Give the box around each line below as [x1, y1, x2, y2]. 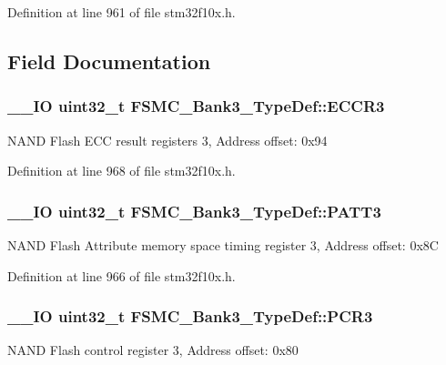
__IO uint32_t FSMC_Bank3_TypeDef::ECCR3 [7, 95, 385, 117]
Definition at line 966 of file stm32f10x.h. [7, 266, 236, 285]
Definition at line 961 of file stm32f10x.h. [7, 3, 236, 21]
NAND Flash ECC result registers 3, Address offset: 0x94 [7, 130, 328, 149]
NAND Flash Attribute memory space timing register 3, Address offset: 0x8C [7, 236, 439, 254]
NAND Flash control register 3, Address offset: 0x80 [7, 340, 299, 360]
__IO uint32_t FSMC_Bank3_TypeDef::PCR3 [7, 305, 373, 328]
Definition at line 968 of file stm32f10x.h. [7, 161, 236, 180]
